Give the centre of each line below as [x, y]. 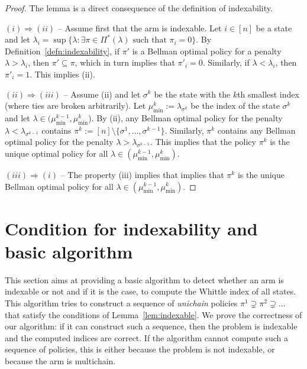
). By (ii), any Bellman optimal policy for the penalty [185, 117]
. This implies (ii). [62, 74]
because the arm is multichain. [60, 361]
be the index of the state [235, 106]
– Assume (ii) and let [102, 94]
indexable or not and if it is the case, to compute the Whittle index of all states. [151, 291]
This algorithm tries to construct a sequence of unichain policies [121, 303]
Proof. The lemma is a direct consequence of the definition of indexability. [139, 8]
